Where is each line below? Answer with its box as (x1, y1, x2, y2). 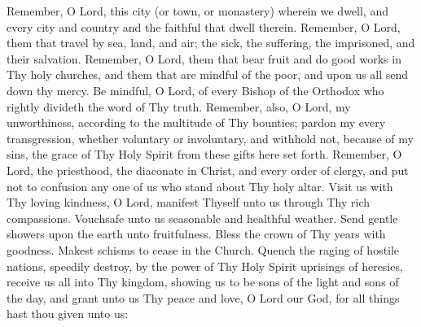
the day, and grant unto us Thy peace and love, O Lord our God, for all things (7, 289, 400, 306)
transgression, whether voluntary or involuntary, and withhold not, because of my (7, 129, 414, 146)
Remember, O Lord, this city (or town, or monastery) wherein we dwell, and (7, 2, 388, 19)
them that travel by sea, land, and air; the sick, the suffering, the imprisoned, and (7, 34, 415, 51)
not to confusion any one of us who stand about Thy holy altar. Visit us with (7, 177, 393, 194)
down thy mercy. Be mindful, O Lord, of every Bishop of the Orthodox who (7, 81, 384, 98)
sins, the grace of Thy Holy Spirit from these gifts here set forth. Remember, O (7, 146, 402, 163)
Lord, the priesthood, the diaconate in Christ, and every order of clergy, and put (7, 161, 409, 178)
